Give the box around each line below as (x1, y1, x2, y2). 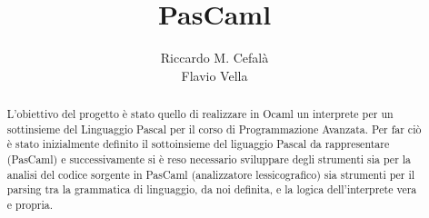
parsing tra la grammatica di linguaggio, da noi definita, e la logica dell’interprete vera (6, 182, 417, 197)
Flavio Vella (181, 65, 248, 84)
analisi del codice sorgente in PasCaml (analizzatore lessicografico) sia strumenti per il (6, 166, 415, 182)
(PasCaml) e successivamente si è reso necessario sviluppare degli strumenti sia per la (6, 152, 412, 167)
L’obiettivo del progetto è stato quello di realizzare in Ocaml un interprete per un (6, 106, 394, 122)
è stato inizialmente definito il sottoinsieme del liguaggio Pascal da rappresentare (6, 136, 390, 152)
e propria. (6, 197, 54, 213)
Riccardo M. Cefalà (160, 48, 269, 67)
